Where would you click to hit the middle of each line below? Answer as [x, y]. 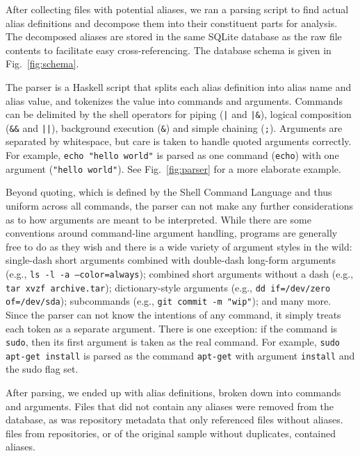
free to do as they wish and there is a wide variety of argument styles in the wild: [179, 246]
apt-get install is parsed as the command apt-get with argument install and [180, 355]
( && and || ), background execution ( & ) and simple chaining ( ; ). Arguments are [174, 127]
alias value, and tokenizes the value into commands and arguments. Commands [174, 100]
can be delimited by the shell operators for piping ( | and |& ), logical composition [179, 114]
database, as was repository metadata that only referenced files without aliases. [174, 420]
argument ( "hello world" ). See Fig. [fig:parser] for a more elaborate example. [173, 168]
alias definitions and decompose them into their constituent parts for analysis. [172, 23]
